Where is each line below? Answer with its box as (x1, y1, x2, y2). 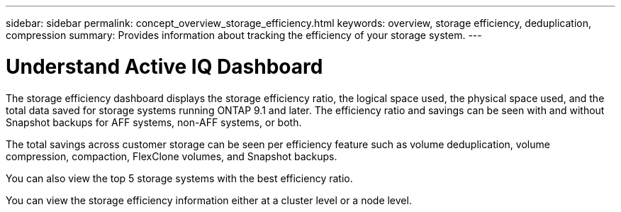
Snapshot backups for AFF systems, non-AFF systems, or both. (6, 116, 302, 128)
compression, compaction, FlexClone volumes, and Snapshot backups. (6, 150, 337, 162)
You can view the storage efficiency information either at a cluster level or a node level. (6, 194, 412, 206)
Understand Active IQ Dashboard (6, 54, 323, 79)
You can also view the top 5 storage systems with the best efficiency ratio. (6, 172, 353, 184)
